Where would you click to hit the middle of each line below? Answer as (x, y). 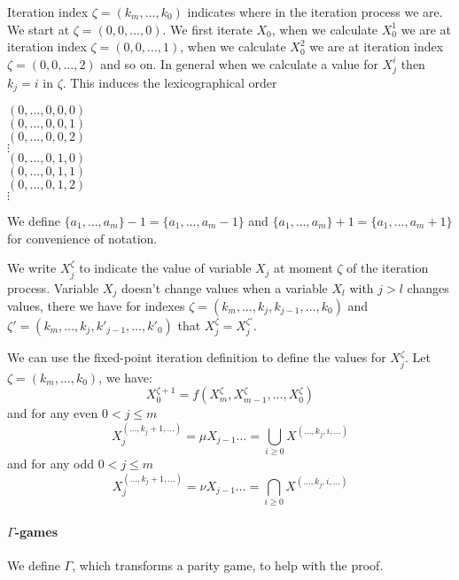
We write (32, 268)
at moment (303, 268)
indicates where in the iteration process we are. (315, 12)
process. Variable (53, 287)
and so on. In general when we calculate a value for (239, 63)
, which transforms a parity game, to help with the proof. (228, 565)
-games (36, 531)
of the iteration (388, 268)
